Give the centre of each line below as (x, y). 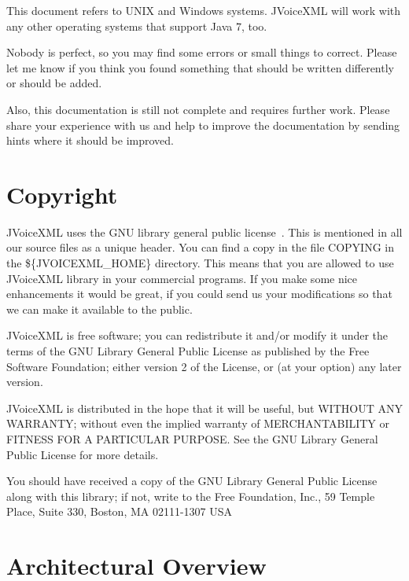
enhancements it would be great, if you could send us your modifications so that (199, 294)
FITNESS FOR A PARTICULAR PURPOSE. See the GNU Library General (192, 439)
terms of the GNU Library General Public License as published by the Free (188, 351)
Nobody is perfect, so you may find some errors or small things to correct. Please (202, 52)
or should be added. (54, 83)
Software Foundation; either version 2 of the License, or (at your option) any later (204, 366)
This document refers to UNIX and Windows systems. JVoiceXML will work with (204, 10)
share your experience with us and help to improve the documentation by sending (203, 125)
